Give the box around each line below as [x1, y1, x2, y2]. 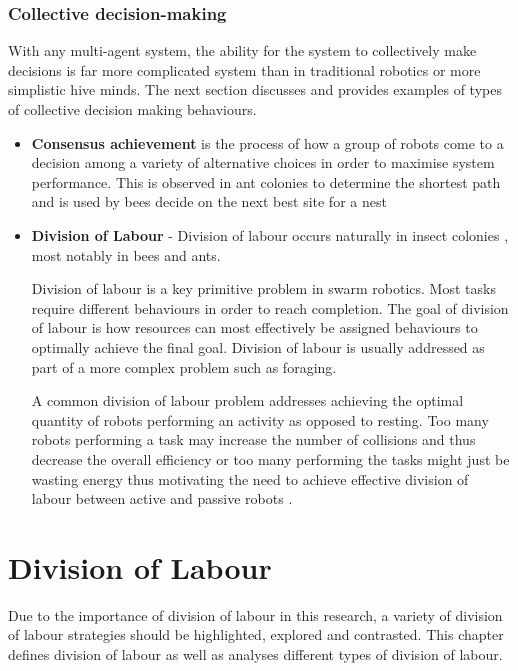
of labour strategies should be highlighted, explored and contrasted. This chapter [8, 624, 504, 645]
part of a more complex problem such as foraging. [31, 356, 337, 377]
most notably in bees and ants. [31, 244, 221, 265]
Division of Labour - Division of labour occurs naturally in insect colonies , [31, 224, 509, 245]
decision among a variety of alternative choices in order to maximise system [31, 152, 495, 173]
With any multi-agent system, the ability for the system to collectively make [8, 40, 477, 61]
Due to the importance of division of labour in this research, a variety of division [8, 604, 503, 625]
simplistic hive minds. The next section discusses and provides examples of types [8, 79, 502, 100]
